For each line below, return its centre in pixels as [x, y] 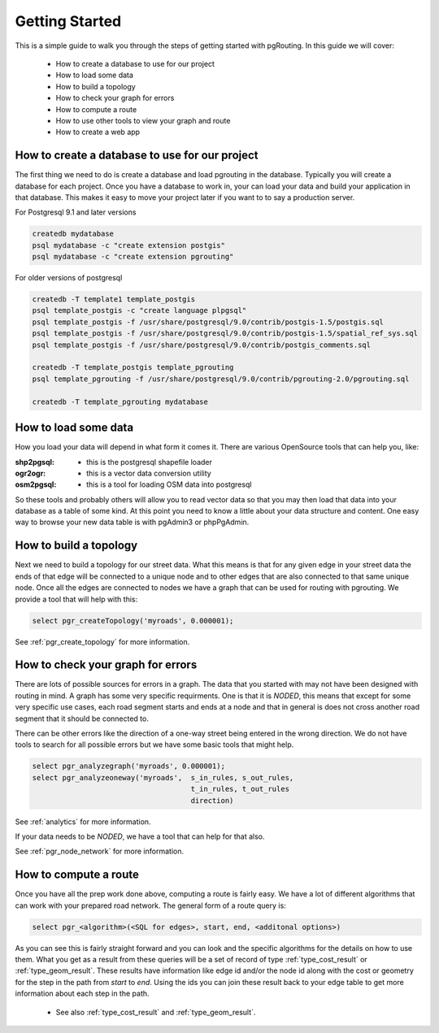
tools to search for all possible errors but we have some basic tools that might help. [154, 744]
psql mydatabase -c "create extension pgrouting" [133, 257]
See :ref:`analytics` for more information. [83, 822]
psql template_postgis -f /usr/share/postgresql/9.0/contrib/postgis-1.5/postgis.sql [208, 322]
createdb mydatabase [73, 234]
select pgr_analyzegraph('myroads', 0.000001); [128, 766]
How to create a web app [98, 132]
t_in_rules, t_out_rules [240, 789]
